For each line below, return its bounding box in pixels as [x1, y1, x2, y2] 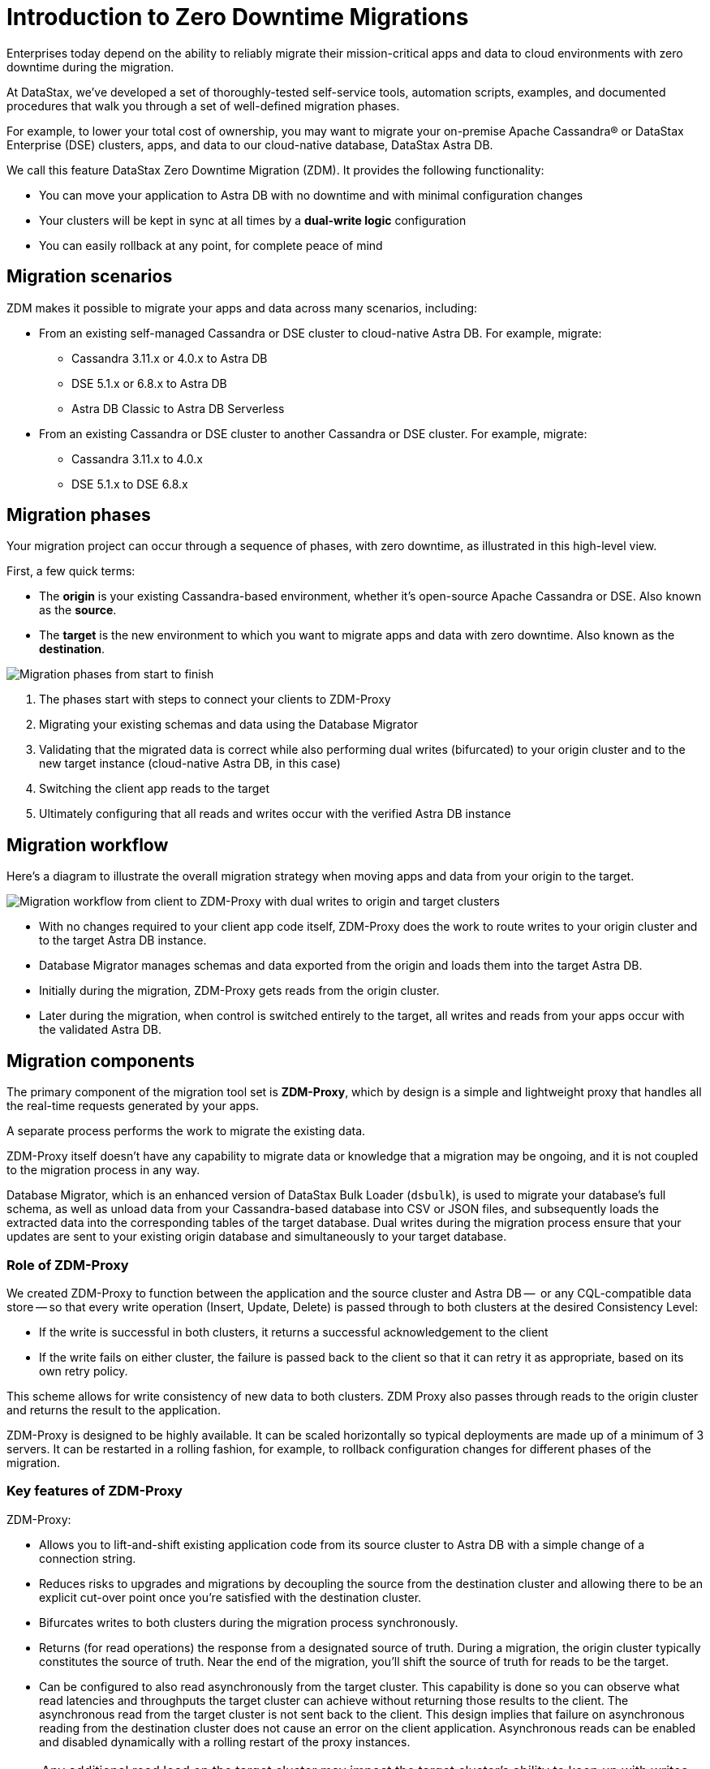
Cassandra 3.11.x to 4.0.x [71, 451, 203, 466]
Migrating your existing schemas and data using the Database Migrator [39, 717, 419, 732]
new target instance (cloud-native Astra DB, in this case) [39, 756, 341, 771]
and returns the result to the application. [6, 1402, 221, 1417]
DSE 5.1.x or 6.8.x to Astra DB [71, 376, 227, 390]
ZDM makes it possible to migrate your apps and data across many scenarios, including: [6, 300, 478, 315]
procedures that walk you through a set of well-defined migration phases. [6, 98, 400, 113]
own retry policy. [39, 1363, 128, 1378]
